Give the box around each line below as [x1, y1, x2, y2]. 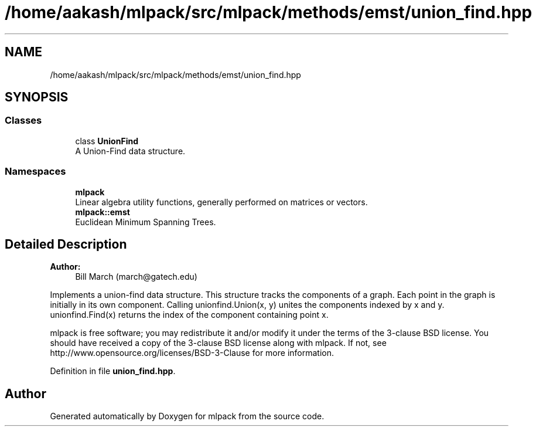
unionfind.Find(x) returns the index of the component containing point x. [50, 310, 329, 320]
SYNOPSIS [5, 90, 69, 105]
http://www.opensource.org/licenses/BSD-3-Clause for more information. [50, 348, 334, 358]
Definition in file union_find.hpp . [50, 366, 176, 376]
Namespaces [5, 165, 66, 178]
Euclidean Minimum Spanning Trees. [75, 216, 216, 227]
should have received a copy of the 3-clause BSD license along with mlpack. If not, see [50, 338, 387, 348]
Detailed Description [5, 236, 127, 252]
